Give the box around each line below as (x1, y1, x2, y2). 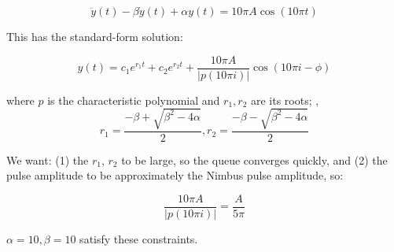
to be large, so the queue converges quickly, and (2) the (121, 151, 388, 168)
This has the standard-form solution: (6, 28, 183, 44)
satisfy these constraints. (79, 231, 198, 247)
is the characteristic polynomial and (47, 91, 220, 108)
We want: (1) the (6, 151, 89, 168)
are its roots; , (250, 91, 319, 108)
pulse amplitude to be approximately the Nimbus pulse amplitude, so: (6, 167, 344, 183)
